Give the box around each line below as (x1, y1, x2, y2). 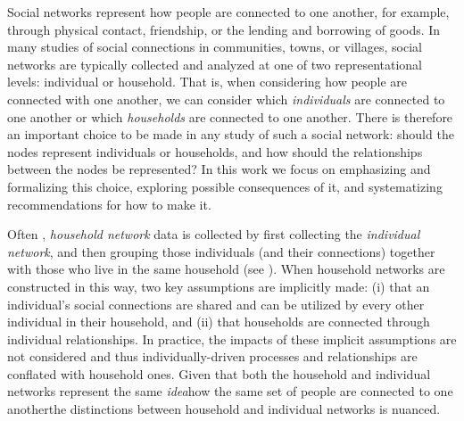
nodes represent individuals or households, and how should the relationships (7, 142, 423, 161)
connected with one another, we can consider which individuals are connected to (7, 89, 445, 108)
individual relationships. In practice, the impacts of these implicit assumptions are (7, 329, 457, 348)
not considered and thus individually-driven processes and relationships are (7, 347, 418, 366)
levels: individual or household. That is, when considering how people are (7, 72, 408, 91)
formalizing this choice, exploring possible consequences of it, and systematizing (7, 177, 443, 195)
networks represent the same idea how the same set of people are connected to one (7, 382, 453, 400)
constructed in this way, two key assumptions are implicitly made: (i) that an (7, 277, 430, 295)
